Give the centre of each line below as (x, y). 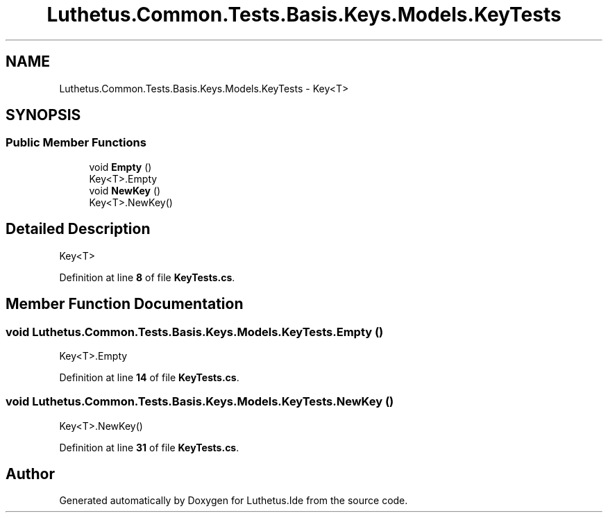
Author (30, 474)
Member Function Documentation (125, 304)
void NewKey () (125, 190)
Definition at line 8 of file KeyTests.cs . (147, 277)
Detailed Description (78, 229)
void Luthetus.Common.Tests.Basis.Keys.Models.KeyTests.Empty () (195, 332)
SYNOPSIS (43, 115)
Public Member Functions (76, 143)
